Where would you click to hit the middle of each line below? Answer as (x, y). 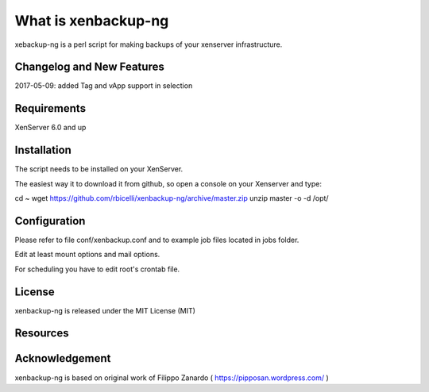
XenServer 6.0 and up (50, 128)
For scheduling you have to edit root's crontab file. (97, 269)
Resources (42, 333)
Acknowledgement (63, 358)
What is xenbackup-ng (92, 21)
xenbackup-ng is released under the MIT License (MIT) (105, 310)
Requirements (50, 108)
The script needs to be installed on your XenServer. (99, 169)
